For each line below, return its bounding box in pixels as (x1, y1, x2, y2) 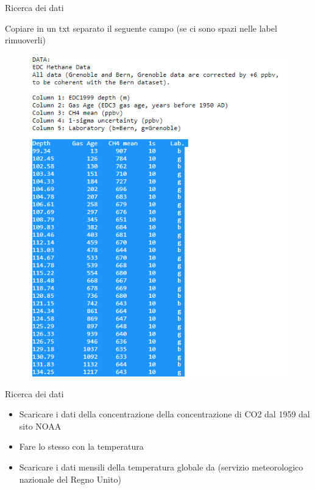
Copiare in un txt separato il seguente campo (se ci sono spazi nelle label (5, 21, 277, 34)
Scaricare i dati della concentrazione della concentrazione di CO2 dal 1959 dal (19, 408, 310, 420)
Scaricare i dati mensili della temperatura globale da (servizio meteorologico (19, 461, 303, 474)
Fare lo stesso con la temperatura (19, 440, 144, 453)
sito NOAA (19, 419, 62, 432)
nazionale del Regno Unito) (19, 472, 121, 485)
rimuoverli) (5, 34, 46, 46)
